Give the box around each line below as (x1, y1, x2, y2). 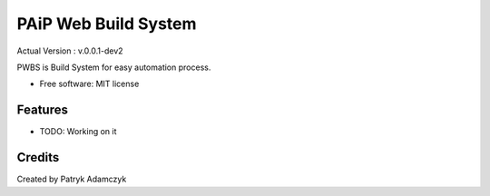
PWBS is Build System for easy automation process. (16, 62, 211, 73)
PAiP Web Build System (16, 14, 197, 34)
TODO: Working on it (39, 126, 117, 137)
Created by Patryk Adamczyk (16, 173, 127, 185)
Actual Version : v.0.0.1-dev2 (16, 45, 123, 56)
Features (16, 103, 68, 118)
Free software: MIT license (39, 78, 140, 90)
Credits (16, 150, 60, 165)
